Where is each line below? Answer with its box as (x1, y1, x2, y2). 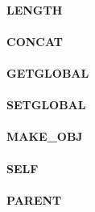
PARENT (6, 191, 62, 208)
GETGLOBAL (6, 64, 89, 81)
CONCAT (6, 32, 63, 49)
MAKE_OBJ (6, 128, 83, 145)
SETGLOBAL (6, 96, 86, 113)
